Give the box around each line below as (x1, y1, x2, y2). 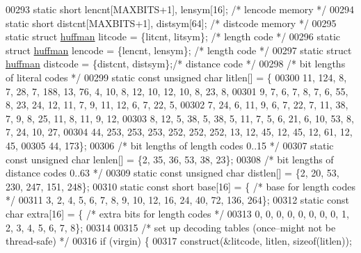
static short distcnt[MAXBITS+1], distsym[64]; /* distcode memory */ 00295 (6, 15, 337, 30)
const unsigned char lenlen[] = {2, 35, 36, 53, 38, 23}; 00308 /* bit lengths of (6, 152, 334, 166)
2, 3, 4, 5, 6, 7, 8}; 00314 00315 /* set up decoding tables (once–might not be (6, 220, 336, 234)
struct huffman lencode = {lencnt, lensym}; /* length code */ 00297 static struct (6, 42, 352, 57)
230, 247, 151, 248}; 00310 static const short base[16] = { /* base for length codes (6, 179, 355, 193)
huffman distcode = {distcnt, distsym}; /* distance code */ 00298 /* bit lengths (6, 56, 346, 71)
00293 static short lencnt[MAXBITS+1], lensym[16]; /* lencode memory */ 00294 (6, 2, 355, 16)
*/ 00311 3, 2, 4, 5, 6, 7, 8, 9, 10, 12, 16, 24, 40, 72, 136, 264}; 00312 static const (6, 193, 350, 207)
